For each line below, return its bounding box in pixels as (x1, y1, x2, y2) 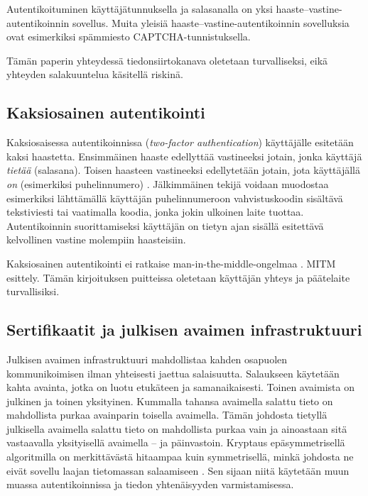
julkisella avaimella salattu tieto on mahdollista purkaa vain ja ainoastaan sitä (6, 421, 347, 436)
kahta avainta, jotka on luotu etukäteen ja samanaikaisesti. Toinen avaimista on (6, 380, 355, 395)
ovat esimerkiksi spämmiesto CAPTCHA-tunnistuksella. (6, 29, 251, 44)
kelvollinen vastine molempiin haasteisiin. (6, 232, 186, 247)
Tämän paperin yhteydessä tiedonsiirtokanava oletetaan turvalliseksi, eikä (6, 53, 328, 67)
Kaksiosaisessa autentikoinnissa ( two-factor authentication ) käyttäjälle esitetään (6, 135, 354, 150)
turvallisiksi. (6, 284, 60, 299)
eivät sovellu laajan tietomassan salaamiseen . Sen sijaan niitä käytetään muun (6, 463, 350, 478)
